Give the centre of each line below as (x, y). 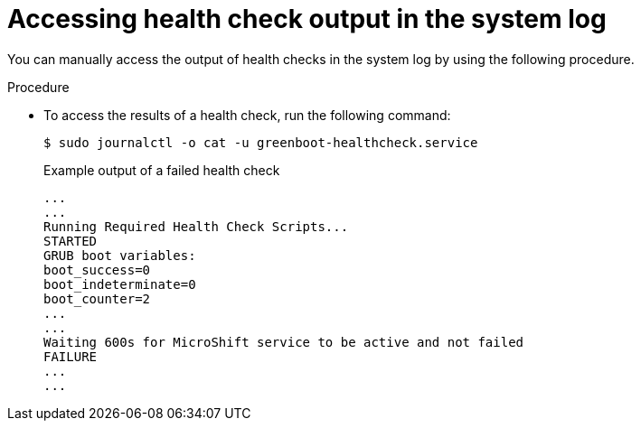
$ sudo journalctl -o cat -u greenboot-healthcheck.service (261, 142)
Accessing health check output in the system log (307, 19)
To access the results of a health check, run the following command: (247, 115)
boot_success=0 (97, 270)
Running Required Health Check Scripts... (196, 226)
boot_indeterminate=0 (120, 284)
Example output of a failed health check (162, 170)
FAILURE (71, 356)
